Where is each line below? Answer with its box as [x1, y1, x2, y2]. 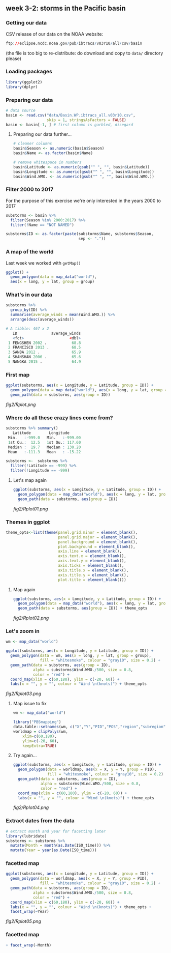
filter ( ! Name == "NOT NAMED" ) [10, 222, 74, 227]
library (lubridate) [6, 833, 47, 839]
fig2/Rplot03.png [6, 690, 42, 697]
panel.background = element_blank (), [58, 539, 138, 544]
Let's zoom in [6, 628, 40, 635]
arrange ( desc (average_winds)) [10, 317, 74, 322]
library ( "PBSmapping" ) [13, 719, 61, 725]
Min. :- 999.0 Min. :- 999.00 [8, 435, 81, 440]
